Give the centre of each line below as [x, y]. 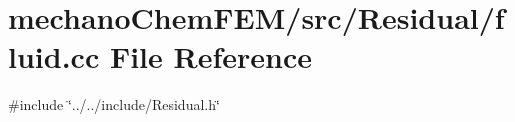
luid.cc [54, 56]
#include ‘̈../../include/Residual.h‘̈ [114, 104]
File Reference [211, 56]
